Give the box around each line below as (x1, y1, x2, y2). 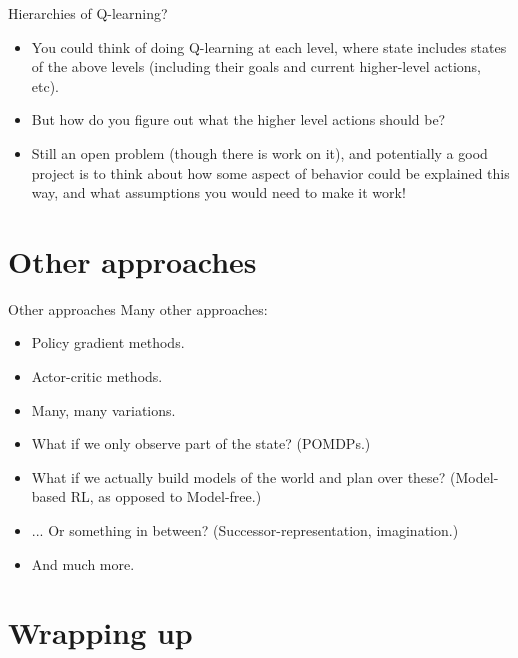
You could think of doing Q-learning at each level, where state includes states (31, 36, 507, 57)
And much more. (31, 553, 135, 574)
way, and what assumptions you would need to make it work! (31, 182, 406, 203)
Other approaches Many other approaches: (8, 298, 268, 319)
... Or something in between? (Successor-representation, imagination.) (31, 520, 459, 541)
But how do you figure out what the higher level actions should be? (31, 109, 446, 130)
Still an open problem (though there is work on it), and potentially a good (31, 142, 488, 163)
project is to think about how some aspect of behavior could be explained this (31, 162, 510, 183)
